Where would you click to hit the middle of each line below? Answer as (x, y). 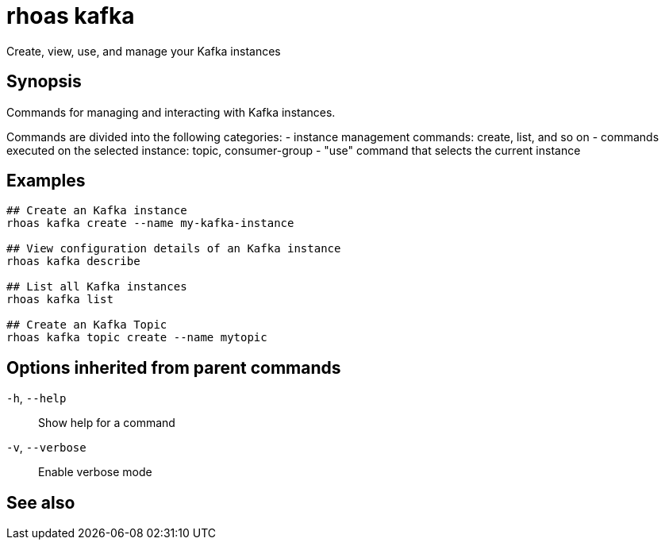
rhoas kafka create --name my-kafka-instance (150, 223)
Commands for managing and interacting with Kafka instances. (171, 112)
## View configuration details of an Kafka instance (174, 249)
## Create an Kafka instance (97, 211)
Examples (46, 181)
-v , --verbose (46, 448)
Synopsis (44, 82)
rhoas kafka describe (73, 261)
